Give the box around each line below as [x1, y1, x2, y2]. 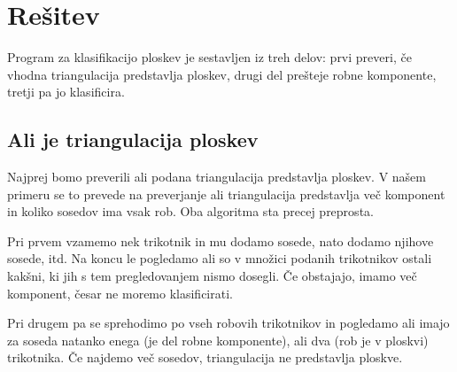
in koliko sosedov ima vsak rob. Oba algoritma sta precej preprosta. [7, 202, 374, 221]
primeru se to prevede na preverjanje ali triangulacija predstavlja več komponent [7, 184, 445, 203]
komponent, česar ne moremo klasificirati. [7, 283, 233, 302]
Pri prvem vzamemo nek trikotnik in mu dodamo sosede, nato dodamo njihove [7, 231, 434, 250]
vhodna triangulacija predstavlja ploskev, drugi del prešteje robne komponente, [7, 65, 437, 83]
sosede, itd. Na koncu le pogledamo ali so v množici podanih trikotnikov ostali [7, 249, 432, 267]
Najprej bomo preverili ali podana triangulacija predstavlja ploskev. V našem [7, 167, 426, 186]
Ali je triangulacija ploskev [7, 126, 259, 153]
